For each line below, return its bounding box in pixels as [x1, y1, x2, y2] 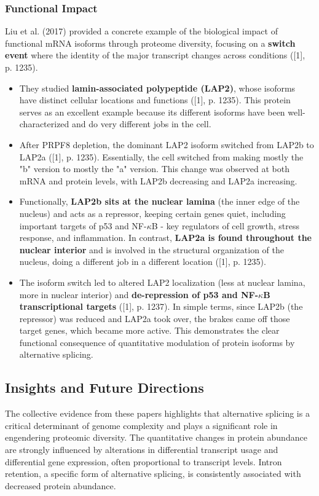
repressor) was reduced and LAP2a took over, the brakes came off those [19, 312, 290, 325]
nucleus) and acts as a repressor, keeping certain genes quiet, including [19, 207, 286, 219]
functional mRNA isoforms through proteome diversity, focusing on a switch [5, 36, 296, 49]
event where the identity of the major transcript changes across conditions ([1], [5, 49, 305, 61]
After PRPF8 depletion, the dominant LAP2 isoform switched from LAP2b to [19, 138, 314, 151]
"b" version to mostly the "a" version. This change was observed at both [19, 162, 289, 175]
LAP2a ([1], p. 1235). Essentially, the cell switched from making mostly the [19, 150, 304, 163]
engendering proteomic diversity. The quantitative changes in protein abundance [5, 431, 307, 444]
